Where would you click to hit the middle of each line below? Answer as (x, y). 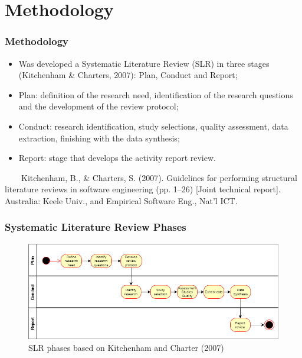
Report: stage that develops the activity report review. (117, 158)
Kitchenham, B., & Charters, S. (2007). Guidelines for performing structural (159, 177)
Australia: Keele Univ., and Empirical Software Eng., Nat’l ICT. (121, 200)
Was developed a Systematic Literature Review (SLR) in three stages (144, 63)
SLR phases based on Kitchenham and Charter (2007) (126, 347)
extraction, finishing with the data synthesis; (99, 138)
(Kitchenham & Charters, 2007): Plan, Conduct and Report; (128, 75)
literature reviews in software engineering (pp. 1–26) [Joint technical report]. (143, 189)
